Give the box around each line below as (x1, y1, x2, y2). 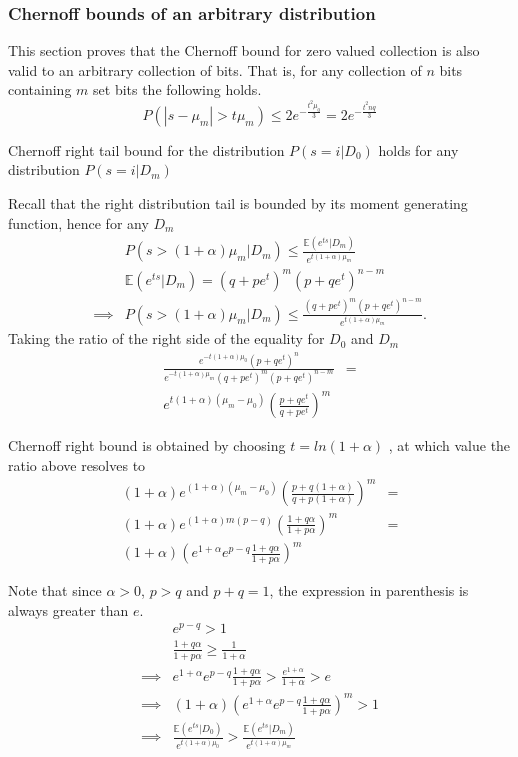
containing (8, 79, 72, 100)
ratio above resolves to (8, 454, 146, 475)
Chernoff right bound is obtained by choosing (8, 435, 286, 456)
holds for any (378, 139, 459, 160)
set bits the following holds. (93, 79, 262, 100)
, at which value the (388, 435, 511, 456)
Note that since (8, 580, 102, 601)
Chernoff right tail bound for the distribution (8, 139, 285, 160)
